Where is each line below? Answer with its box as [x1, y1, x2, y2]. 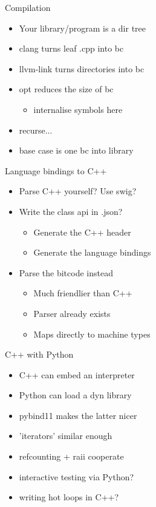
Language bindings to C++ [5, 164, 107, 177]
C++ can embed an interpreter [19, 368, 135, 381]
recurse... [19, 123, 53, 136]
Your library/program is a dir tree [19, 21, 146, 34]
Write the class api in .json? [19, 205, 123, 217]
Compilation [5, 1, 51, 13]
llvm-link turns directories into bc [19, 62, 145, 75]
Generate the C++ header [33, 225, 131, 238]
